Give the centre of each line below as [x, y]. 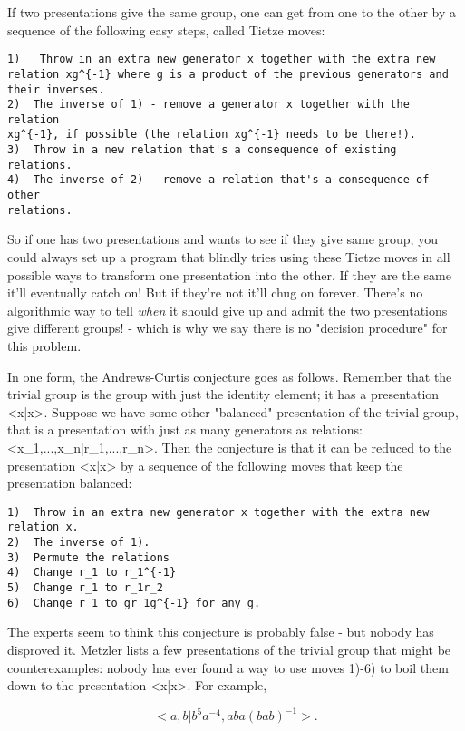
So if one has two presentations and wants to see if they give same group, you [223, 239]
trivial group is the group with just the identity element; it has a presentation [223, 394]
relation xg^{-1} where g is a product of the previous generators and [228, 74]
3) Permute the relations [88, 557]
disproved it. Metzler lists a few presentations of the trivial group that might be [229, 649]
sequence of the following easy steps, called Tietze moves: [166, 29]
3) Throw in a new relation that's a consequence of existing [202, 150]
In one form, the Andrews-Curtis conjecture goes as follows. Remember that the [230, 376]
